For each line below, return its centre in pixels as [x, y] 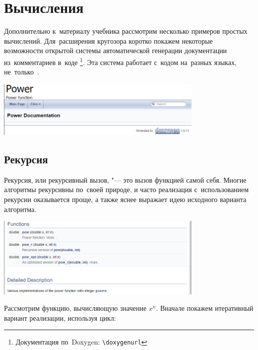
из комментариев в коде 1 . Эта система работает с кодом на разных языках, [120, 61]
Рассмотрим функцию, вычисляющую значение [75, 308]
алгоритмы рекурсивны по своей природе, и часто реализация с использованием [127, 189]
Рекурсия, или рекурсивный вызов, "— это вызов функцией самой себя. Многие [125, 179]
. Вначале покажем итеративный [205, 308]
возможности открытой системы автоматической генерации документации [116, 50]
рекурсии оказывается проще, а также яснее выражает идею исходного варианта [125, 199]
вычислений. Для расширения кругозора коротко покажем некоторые [108, 40]
